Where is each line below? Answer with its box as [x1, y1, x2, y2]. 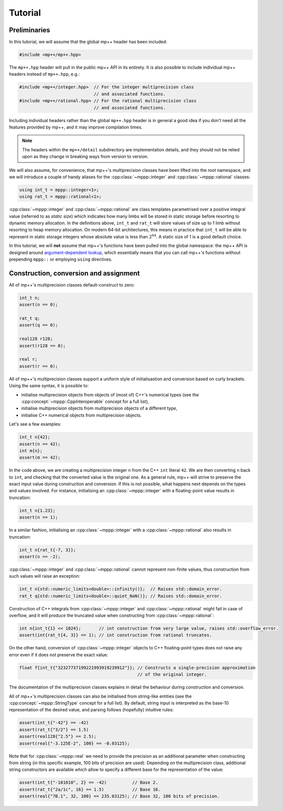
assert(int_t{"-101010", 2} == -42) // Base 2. [19, 780, 158, 786]
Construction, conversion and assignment [9, 269, 140, 277]
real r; [19, 356, 38, 362]
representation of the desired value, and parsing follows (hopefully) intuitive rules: [9, 707, 174, 713]
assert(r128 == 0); [19, 343, 66, 349]
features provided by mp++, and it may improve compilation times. [9, 124, 143, 130]
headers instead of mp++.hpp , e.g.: [9, 71, 80, 77]
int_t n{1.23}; [19, 508, 56, 513]
